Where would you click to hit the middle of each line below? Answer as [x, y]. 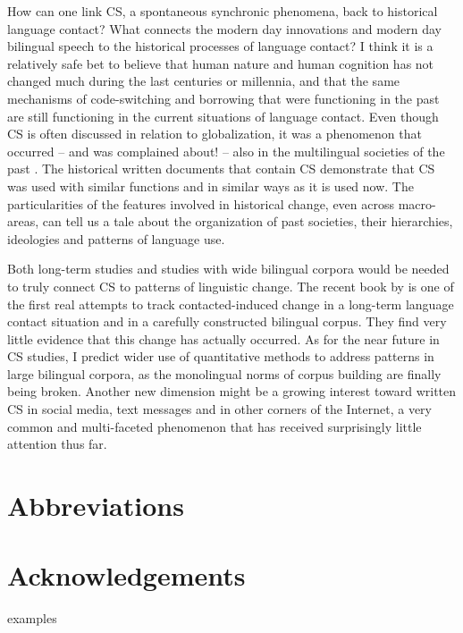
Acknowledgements [126, 575]
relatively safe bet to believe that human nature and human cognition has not [221, 63]
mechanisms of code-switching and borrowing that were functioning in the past [223, 98]
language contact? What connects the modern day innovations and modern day [224, 28]
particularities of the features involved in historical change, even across [201, 203]
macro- [417, 203]
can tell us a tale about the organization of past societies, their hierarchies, [248, 221]
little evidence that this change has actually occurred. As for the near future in [223, 338]
